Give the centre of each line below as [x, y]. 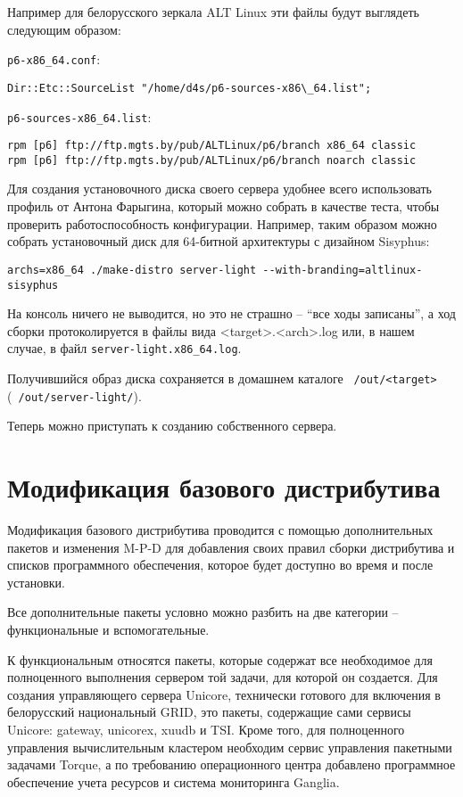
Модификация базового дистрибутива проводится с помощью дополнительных [220, 530]
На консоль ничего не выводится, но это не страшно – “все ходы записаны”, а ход [231, 313]
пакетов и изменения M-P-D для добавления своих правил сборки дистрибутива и [231, 547]
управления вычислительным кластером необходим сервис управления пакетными [230, 747]
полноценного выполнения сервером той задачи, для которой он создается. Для [223, 677]
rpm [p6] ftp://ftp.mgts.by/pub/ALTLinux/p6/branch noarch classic [212, 160]
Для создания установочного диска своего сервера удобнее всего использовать [219, 189]
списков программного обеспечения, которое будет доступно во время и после [220, 565]
